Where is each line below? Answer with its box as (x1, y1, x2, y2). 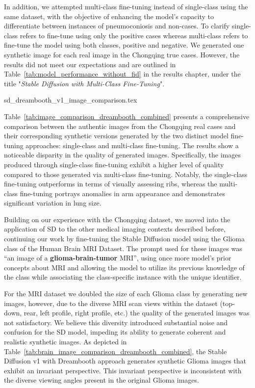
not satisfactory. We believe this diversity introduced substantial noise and (4, 317, 228, 327)
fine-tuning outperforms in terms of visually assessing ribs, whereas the (4, 179, 217, 189)
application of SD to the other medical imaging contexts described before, (4, 224, 226, 234)
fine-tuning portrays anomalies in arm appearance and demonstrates (20, 188, 225, 198)
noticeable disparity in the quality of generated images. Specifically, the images (4, 150, 241, 160)
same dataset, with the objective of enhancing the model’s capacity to (4, 11, 214, 21)
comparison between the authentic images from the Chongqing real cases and (4, 121, 236, 131)
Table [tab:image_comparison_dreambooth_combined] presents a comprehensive (4, 111, 250, 121)
